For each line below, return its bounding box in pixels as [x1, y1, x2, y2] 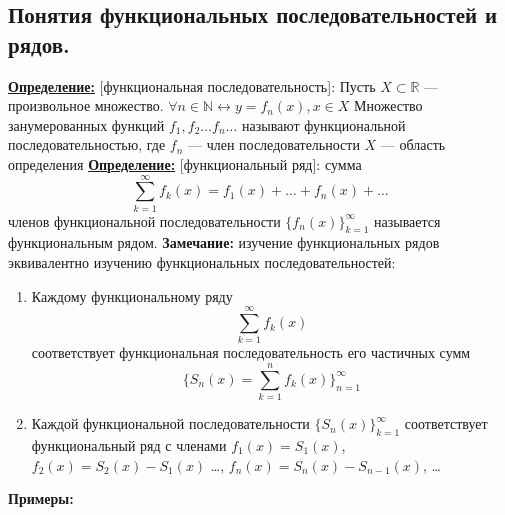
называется [374, 210, 441, 231]
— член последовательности [188, 134, 360, 155]
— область [380, 134, 446, 155]
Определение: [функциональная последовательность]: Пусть [8, 75, 376, 96]
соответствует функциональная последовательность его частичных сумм [31, 342, 471, 363]
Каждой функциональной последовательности [31, 413, 310, 434]
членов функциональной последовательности [8, 210, 281, 231]
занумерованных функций [8, 114, 165, 135]
